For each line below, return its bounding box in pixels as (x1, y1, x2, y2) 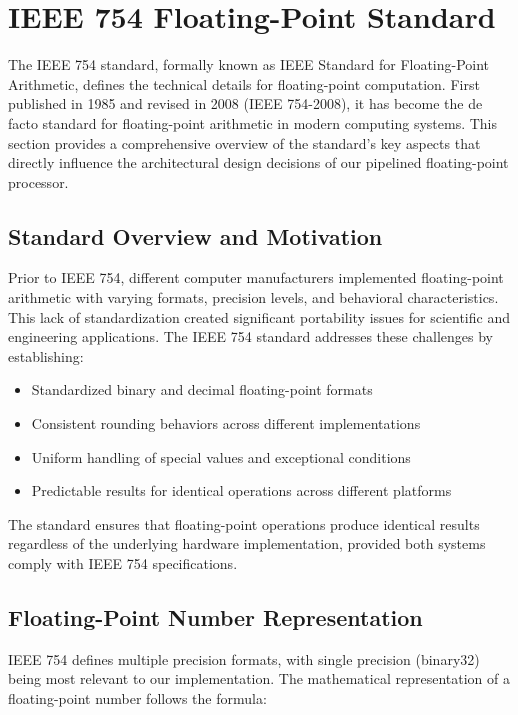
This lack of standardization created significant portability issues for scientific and (8, 306, 510, 327)
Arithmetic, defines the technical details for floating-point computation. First (8, 73, 480, 94)
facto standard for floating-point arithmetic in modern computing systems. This (8, 112, 498, 133)
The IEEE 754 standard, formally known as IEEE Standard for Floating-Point (8, 54, 490, 75)
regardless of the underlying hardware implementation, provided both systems (8, 533, 486, 554)
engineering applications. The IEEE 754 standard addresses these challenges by (8, 326, 494, 347)
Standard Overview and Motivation (8, 220, 383, 251)
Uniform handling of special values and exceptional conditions (31, 446, 411, 467)
